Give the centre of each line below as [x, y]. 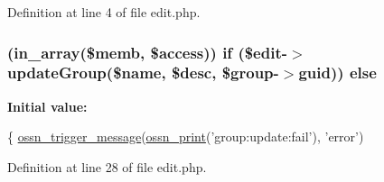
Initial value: [47, 106]
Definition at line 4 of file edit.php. [104, 12]
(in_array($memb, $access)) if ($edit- [147, 52]
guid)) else [337, 73]
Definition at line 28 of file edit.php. [107, 166]
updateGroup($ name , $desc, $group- [143, 73]
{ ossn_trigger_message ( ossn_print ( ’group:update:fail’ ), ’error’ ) [186, 136]
